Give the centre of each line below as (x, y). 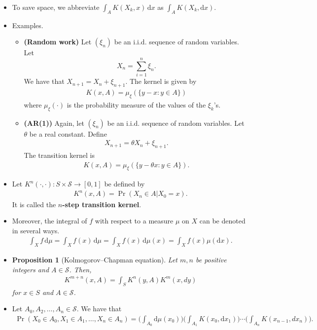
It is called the (34, 204)
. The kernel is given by (161, 81)
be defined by (124, 184)
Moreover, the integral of (50, 221)
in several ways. (36, 230)
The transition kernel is (59, 155)
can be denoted (222, 221)
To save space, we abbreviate (56, 7)
